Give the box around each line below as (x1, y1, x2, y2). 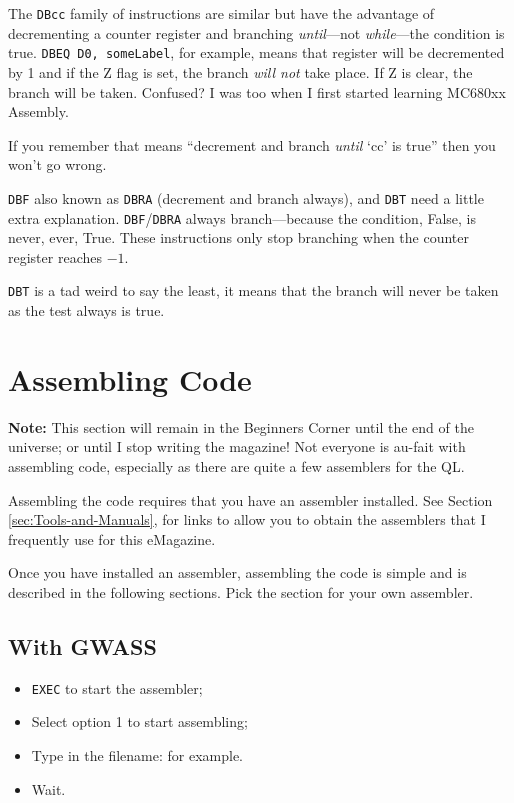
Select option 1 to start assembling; (31, 711, 248, 732)
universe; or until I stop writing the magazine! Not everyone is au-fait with (8, 436, 466, 457)
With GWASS (8, 630, 157, 661)
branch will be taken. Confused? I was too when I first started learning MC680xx (8, 81, 506, 102)
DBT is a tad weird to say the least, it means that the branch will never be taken (8, 280, 499, 301)
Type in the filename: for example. (31, 744, 244, 765)
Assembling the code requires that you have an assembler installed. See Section (8, 489, 493, 510)
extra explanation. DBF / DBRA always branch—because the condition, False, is (8, 207, 477, 228)
